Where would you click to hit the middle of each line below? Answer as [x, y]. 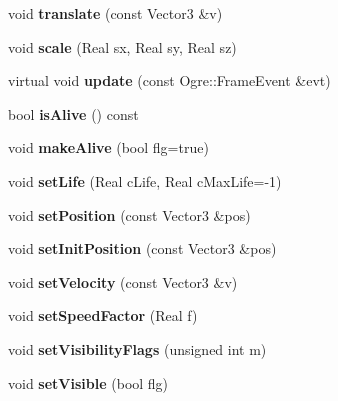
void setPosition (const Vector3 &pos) [129, 214]
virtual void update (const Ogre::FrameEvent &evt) [169, 80]
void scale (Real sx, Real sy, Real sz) [122, 46]
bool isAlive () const [73, 113]
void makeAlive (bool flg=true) [108, 147]
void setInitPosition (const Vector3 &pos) [142, 248]
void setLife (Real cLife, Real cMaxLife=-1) [145, 180]
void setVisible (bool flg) [88, 382]
